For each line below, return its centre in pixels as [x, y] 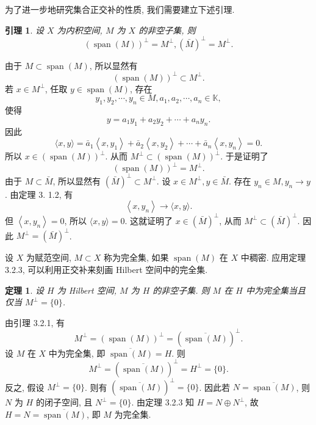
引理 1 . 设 [24, 30]
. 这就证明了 [149, 220]
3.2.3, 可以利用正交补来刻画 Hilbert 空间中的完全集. [106, 269]
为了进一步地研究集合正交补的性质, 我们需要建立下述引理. [120, 9]
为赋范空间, [48, 257]
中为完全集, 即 [77, 353]
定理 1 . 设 [24, 290]
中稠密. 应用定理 [273, 257]
